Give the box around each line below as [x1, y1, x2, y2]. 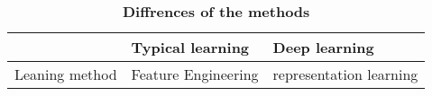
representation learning [272, 64, 418, 84]
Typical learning [131, 37, 250, 57]
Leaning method [14, 64, 117, 84]
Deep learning [272, 37, 374, 57]
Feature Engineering [131, 64, 259, 84]
